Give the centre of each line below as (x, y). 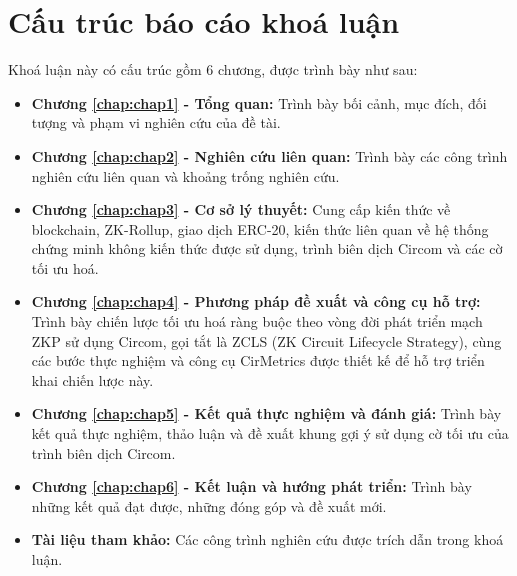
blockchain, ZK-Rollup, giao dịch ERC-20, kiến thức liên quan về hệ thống (260, 228)
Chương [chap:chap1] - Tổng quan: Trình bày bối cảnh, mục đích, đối (259, 102)
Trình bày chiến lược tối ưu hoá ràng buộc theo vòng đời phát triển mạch (257, 321)
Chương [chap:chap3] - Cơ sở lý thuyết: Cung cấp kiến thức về (241, 209)
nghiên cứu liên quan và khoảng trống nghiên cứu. (185, 175)
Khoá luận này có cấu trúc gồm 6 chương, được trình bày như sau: (213, 69)
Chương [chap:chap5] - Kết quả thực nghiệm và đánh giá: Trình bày (266, 413)
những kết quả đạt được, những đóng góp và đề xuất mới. (209, 505)
